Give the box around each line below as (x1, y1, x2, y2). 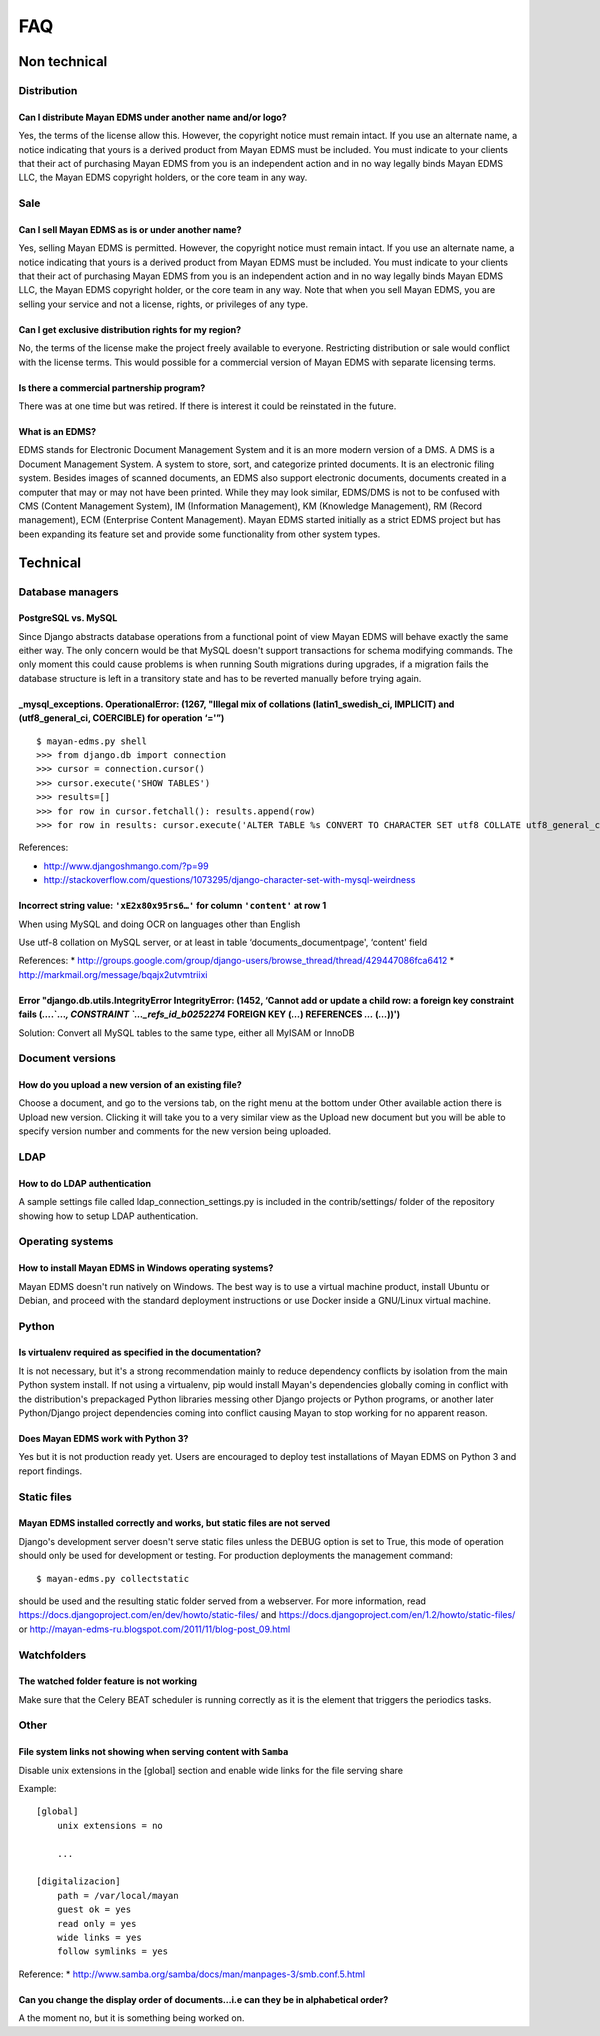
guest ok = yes (56, 1904, 132, 1915)
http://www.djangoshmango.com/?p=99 (43, 860, 209, 872)
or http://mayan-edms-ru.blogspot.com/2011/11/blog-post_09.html (18, 1623, 291, 1635)
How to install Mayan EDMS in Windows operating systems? (18, 1262, 274, 1274)
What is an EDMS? (18, 425, 97, 437)
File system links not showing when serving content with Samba (18, 1746, 289, 1758)
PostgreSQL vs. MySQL (18, 612, 118, 624)
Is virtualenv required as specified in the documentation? (18, 1346, 262, 1359)
